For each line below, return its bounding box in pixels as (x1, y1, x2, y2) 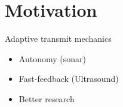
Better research (19, 92, 75, 105)
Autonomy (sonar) (19, 52, 86, 65)
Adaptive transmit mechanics (5, 32, 112, 45)
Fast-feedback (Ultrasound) (19, 72, 119, 85)
